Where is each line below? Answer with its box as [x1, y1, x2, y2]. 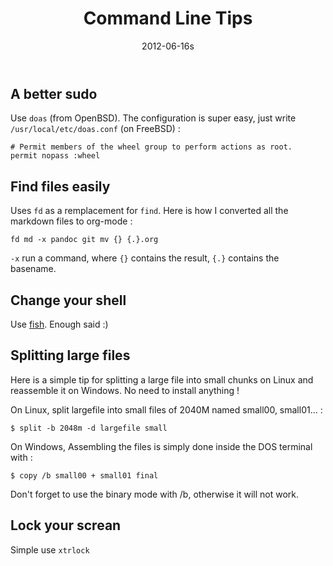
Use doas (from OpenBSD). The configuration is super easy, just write [10, 112, 297, 124]
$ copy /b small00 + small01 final [10, 470, 159, 481]
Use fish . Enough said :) [10, 318, 109, 330]
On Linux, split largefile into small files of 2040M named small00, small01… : [10, 403, 323, 416]
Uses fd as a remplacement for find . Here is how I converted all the [10, 205, 289, 217]
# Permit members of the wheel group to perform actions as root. [10, 142, 293, 152]
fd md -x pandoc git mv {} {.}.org [10, 235, 159, 245]
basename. [10, 263, 57, 275]
